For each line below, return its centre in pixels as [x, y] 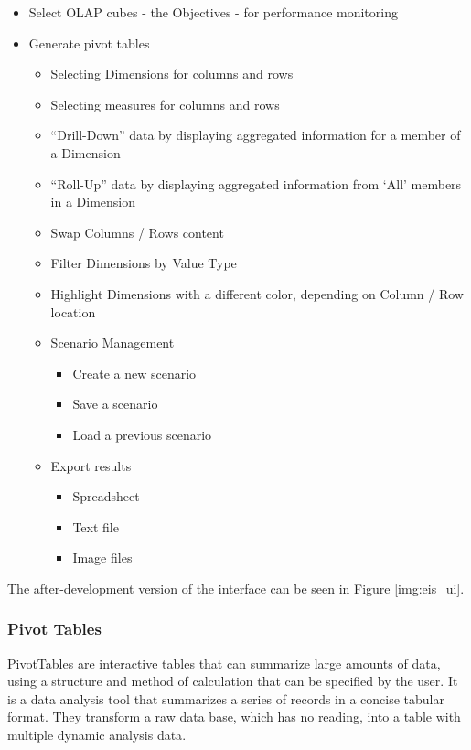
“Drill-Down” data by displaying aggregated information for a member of [256, 135]
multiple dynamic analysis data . [97, 735]
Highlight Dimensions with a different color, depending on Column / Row [257, 293]
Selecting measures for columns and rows [165, 104]
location [73, 311]
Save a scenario [115, 404]
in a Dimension [93, 202]
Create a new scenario [134, 373]
